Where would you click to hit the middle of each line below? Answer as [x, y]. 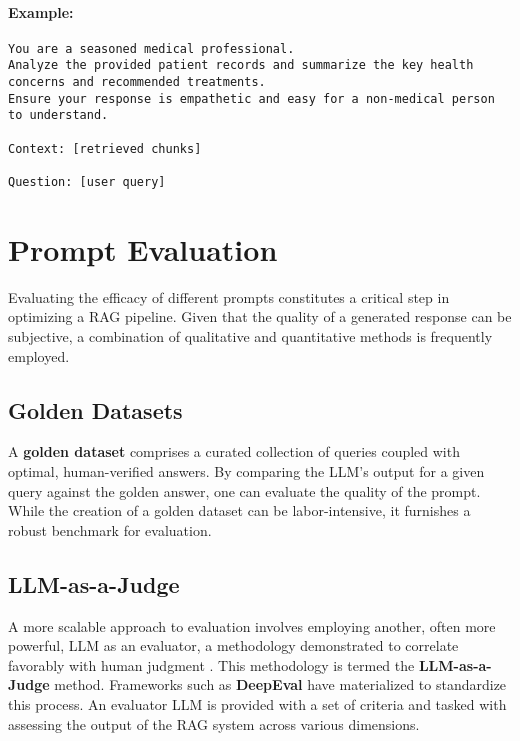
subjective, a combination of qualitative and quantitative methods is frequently [250, 336]
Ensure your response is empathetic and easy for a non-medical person [251, 98]
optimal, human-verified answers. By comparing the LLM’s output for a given [246, 471]
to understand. [58, 115]
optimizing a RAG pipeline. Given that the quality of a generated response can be [260, 316]
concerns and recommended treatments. [137, 82]
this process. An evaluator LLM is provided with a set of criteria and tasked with [257, 703]
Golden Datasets [95, 409]
